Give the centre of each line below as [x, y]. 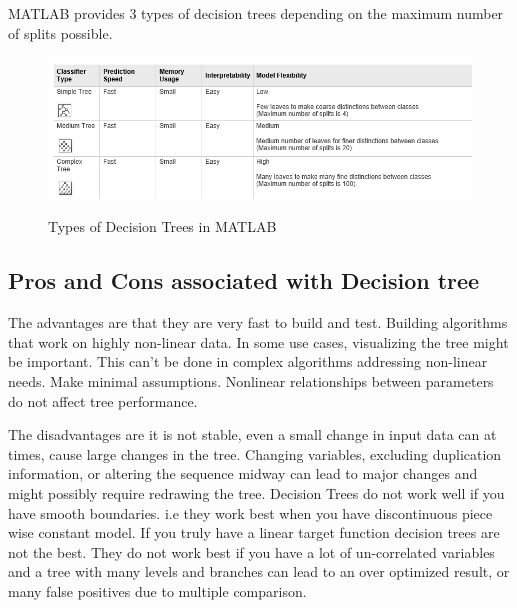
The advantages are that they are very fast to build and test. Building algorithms [258, 322]
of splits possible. [60, 32]
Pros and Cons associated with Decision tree [244, 280]
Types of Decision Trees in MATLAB [162, 226]
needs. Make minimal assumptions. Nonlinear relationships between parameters [251, 381]
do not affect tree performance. [103, 400]
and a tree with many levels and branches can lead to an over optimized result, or [259, 571]
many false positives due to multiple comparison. [157, 590]
